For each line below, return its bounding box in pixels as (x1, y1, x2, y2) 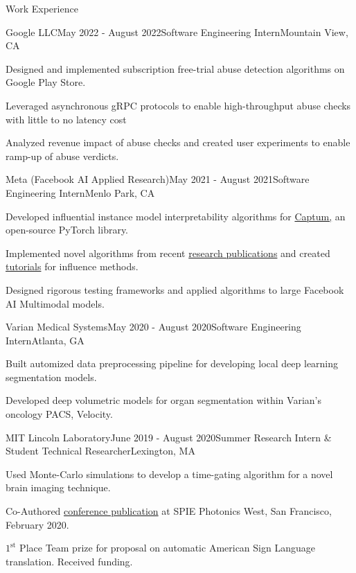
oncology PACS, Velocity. (6, 407, 113, 421)
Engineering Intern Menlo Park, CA (6, 185, 155, 200)
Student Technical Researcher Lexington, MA (6, 443, 195, 458)
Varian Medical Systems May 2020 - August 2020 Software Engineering (6, 319, 301, 334)
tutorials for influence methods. (6, 259, 139, 274)
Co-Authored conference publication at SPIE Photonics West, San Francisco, (6, 504, 332, 518)
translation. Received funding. (6, 554, 133, 568)
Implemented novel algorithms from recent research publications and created (6, 245, 330, 260)
